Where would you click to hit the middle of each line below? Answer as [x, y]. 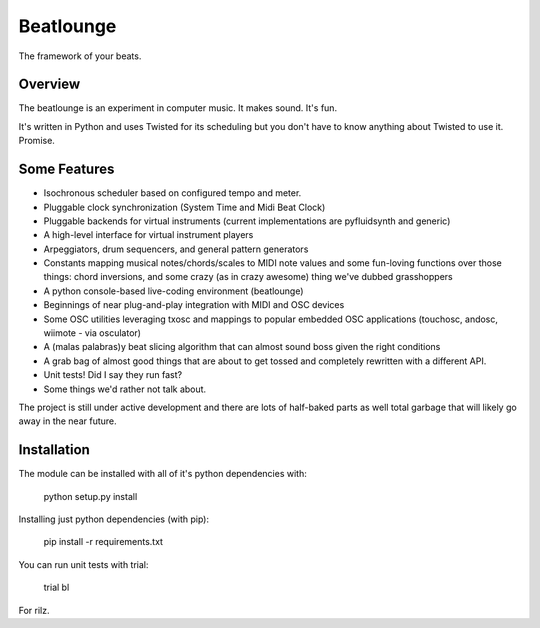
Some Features [66, 169]
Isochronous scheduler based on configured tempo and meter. [172, 193]
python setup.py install [90, 496]
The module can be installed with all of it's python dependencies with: [162, 474]
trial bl [56, 587]
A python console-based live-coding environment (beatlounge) [173, 291]
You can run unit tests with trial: [83, 564]
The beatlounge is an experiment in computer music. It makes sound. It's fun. [178, 108]
